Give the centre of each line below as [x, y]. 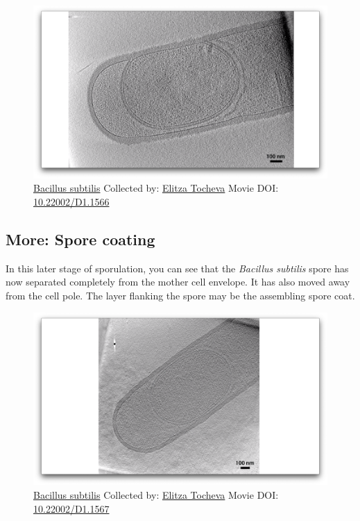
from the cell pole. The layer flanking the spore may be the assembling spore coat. [180, 295]
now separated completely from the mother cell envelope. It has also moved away [178, 282]
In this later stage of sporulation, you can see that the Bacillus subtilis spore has [177, 268]
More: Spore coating [80, 239]
